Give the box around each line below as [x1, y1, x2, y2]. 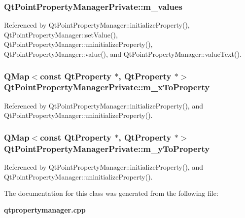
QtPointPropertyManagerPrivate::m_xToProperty [4, 81, 210, 93]
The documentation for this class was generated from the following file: [4, 188, 218, 198]
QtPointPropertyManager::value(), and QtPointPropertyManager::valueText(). [4, 49, 242, 59]
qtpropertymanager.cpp [4, 204, 86, 215]
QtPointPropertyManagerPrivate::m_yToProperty [4, 142, 210, 154]
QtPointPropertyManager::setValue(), [4, 29, 118, 39]
